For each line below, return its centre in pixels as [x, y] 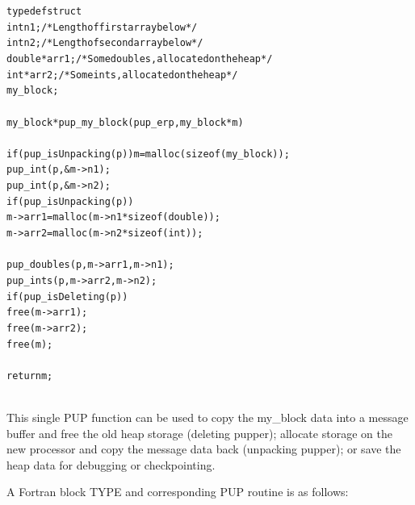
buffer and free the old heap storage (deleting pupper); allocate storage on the [199, 433]
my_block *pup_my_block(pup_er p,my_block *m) [125, 122]
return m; [30, 376]
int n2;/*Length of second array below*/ [105, 43]
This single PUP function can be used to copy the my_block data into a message [207, 417]
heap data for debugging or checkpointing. [111, 464]
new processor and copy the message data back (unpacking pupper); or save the [204, 449]
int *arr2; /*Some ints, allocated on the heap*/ [122, 75]
